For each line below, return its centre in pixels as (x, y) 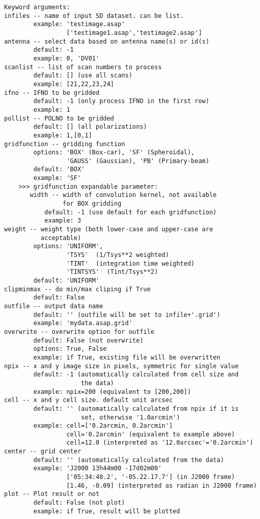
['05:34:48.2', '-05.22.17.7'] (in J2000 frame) (151, 477)
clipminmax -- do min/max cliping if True (78, 289)
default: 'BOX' (59, 169)
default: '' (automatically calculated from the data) (129, 460)
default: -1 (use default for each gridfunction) (131, 212)
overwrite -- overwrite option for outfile (79, 332)
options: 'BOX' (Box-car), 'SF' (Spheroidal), (114, 153)
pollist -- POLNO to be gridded (59, 118)
